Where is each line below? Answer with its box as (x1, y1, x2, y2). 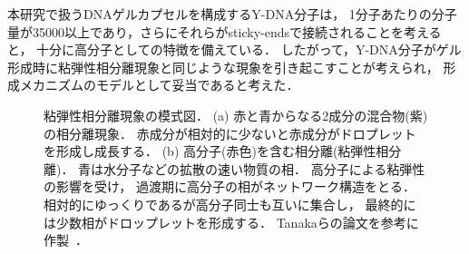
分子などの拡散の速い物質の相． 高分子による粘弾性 (116, 159, 425, 178)
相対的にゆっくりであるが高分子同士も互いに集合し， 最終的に (44, 194, 416, 213)
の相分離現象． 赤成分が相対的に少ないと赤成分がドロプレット (44, 123, 416, 142)
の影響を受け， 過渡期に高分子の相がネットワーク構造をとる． (44, 177, 415, 196)
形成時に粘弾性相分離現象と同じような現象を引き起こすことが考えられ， (7, 57, 439, 76)
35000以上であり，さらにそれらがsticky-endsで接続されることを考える (32, 22, 442, 41)
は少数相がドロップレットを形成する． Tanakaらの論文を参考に (44, 212, 419, 231)
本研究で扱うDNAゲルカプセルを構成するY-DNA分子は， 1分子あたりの (7, 5, 432, 23)
